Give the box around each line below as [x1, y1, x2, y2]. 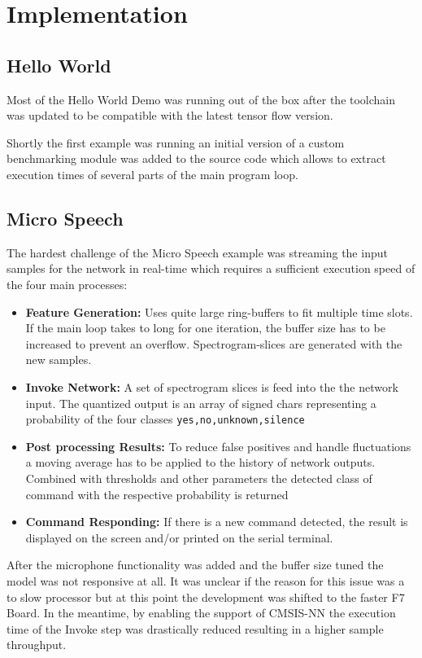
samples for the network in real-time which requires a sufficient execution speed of [7, 260, 415, 277]
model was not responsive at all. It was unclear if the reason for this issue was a [7, 572, 405, 589]
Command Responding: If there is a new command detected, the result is [25, 513, 408, 530]
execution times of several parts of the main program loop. [7, 165, 298, 182]
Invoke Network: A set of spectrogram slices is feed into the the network [25, 378, 398, 395]
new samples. [25, 351, 92, 368]
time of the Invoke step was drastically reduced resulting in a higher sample [7, 620, 384, 637]
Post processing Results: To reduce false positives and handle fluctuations [25, 437, 411, 454]
